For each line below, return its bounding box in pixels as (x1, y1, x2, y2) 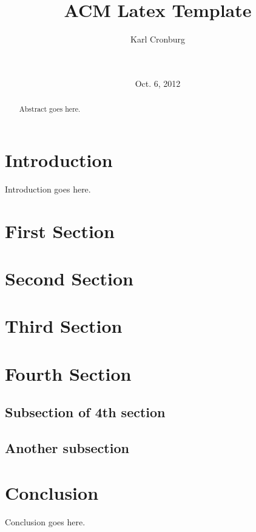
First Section (5, 218, 115, 243)
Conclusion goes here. (5, 515, 86, 528)
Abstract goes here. (19, 104, 81, 114)
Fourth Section (5, 361, 132, 386)
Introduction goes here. (5, 182, 91, 195)
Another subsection (5, 438, 129, 457)
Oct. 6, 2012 (135, 77, 181, 89)
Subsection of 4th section (5, 403, 166, 421)
